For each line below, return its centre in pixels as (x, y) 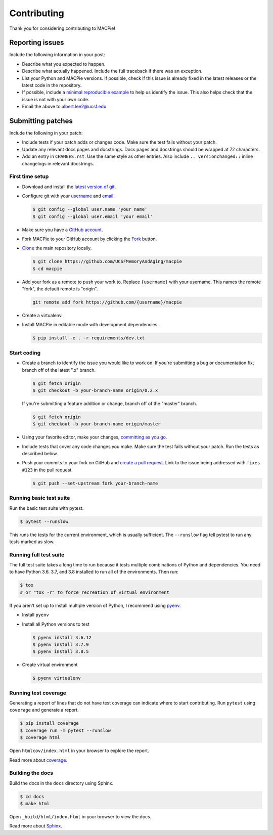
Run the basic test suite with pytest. (47, 508)
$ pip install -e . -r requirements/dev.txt (89, 338)
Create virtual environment (50, 665)
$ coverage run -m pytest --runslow (65, 730)
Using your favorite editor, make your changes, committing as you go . (95, 437)
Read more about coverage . (38, 760)
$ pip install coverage (50, 723)
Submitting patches (41, 121)
